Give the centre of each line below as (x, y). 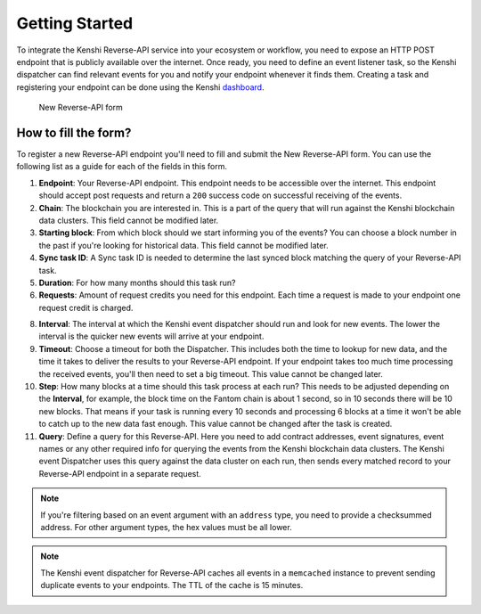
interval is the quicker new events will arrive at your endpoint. (151, 336)
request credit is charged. (86, 307)
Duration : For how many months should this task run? (137, 282)
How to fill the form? (74, 132)
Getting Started (75, 23)
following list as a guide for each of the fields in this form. (122, 167)
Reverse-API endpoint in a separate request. (120, 473)
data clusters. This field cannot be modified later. (129, 220)
